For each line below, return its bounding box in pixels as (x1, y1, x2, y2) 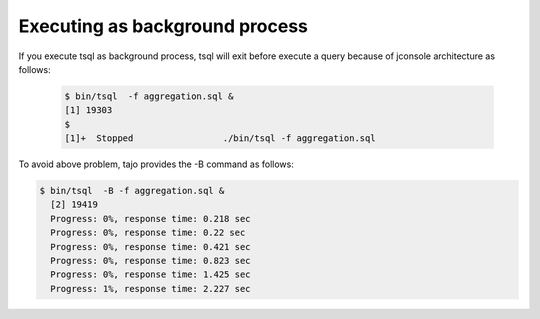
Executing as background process (18, 15, 309, 37)
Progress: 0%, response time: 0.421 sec (50, 241, 251, 252)
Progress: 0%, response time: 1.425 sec (50, 269, 251, 280)
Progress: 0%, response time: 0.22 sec (50, 227, 246, 239)
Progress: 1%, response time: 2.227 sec (50, 283, 251, 294)
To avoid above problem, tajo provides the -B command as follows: (18, 158, 294, 170)
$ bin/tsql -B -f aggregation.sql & (39, 185, 225, 197)
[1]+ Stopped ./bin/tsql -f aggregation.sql (64, 133, 376, 144)
